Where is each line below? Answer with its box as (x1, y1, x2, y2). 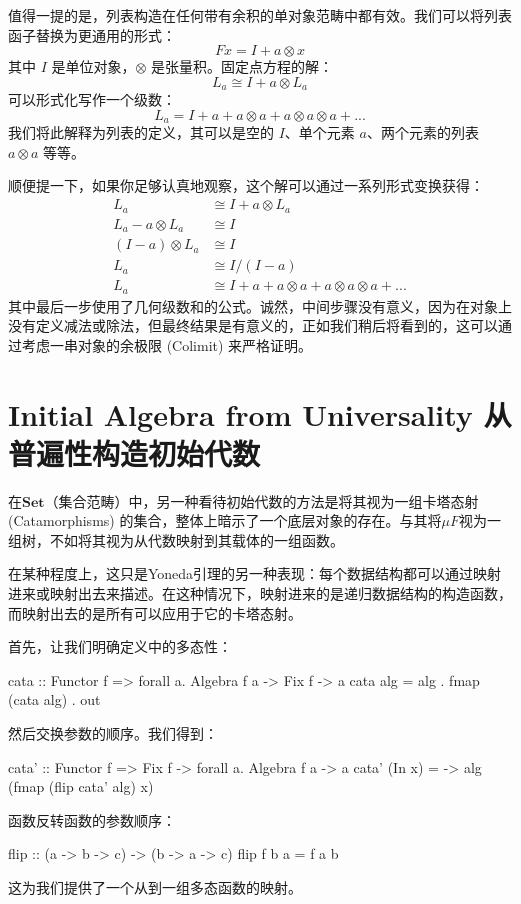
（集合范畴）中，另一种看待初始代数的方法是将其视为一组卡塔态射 (44, 490, 479, 511)
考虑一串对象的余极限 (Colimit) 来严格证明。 (21, 334, 313, 355)
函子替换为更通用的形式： (8, 24, 176, 45)
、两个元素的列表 (366, 122, 479, 143)
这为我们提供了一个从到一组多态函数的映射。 (8, 876, 302, 897)
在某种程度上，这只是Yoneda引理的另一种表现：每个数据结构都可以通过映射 (8, 563, 502, 584)
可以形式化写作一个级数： (8, 89, 176, 110)
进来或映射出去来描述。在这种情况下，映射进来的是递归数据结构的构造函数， (8, 583, 512, 604)
